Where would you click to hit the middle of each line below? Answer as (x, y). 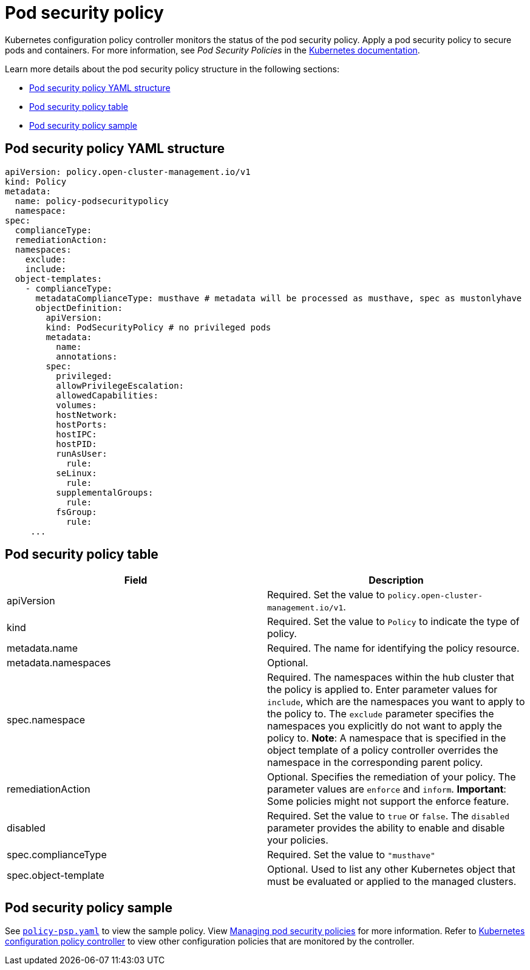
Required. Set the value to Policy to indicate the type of (393, 622)
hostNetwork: (87, 415)
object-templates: (59, 278)
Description (396, 580)
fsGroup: (76, 512)
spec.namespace (46, 720)
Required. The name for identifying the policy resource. (393, 648)
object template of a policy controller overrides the (383, 750)
